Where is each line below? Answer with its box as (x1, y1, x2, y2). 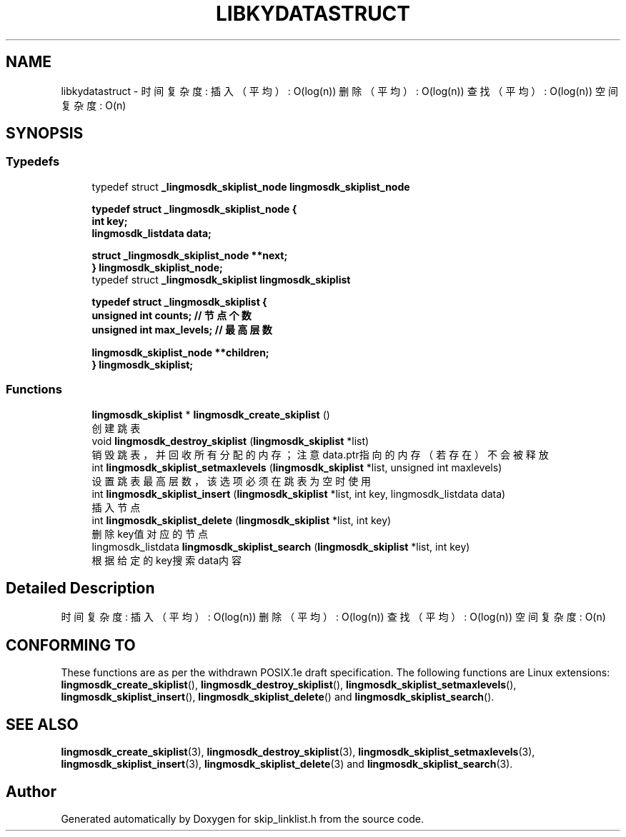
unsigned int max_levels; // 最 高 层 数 (91, 323, 272, 336)
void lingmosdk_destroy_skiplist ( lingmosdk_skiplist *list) (91, 434, 369, 447)
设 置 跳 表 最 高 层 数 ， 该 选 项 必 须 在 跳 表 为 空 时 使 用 (91, 474, 372, 487)
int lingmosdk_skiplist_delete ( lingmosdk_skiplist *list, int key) (91, 513, 392, 526)
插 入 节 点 (91, 501, 141, 513)
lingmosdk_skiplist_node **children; (91, 346, 269, 359)
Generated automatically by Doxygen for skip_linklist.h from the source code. (61, 812, 424, 825)
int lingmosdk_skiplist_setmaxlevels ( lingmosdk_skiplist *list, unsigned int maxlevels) (91, 461, 502, 473)
